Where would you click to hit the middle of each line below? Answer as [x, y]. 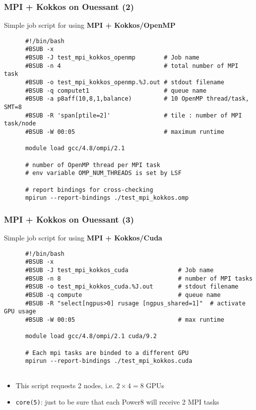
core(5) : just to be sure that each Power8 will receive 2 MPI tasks [117, 402]
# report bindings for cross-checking [89, 190]
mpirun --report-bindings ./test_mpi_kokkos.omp [107, 198]
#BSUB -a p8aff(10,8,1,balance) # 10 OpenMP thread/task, [137, 99]
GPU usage [20, 312]
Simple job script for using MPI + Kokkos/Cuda [83, 238]
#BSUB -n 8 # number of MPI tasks [139, 278]
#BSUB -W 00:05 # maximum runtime [125, 132]
